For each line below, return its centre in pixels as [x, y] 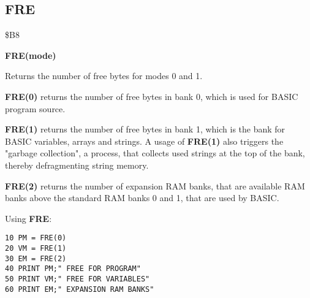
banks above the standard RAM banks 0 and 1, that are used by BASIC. [142, 198]
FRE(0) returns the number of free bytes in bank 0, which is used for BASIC [152, 96]
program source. [35, 108]
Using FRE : [28, 218]
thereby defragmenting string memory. [77, 165]
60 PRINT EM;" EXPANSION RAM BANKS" [80, 289]
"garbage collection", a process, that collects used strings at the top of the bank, [155, 153]
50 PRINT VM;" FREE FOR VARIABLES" [77, 279]
